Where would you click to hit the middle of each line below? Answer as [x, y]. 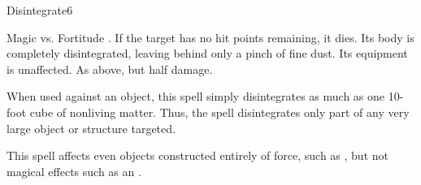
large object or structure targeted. [91, 128]
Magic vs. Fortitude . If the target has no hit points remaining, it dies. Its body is [210, 37]
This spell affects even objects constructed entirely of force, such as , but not [197, 155]
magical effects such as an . [74, 171]
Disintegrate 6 [40, 10]
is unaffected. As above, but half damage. [110, 69]
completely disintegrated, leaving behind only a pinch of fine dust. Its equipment [207, 53]
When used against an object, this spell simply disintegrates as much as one [196, 96]
